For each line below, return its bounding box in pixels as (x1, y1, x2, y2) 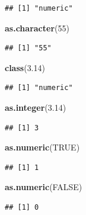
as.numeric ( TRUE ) (5, 141, 80, 153)
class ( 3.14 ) (5, 61, 45, 73)
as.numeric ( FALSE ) (5, 181, 82, 193)
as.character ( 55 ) (5, 21, 69, 34)
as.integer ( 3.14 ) (5, 101, 66, 113)
